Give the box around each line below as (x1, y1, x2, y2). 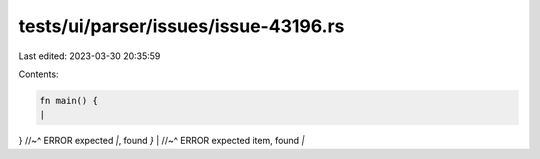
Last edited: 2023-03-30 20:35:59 (18, 50, 161, 62)
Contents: (18, 68, 59, 80)
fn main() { (39, 95, 99, 106)
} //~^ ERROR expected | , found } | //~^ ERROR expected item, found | (18, 135, 305, 147)
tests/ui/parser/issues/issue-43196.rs (18, 15, 345, 37)
